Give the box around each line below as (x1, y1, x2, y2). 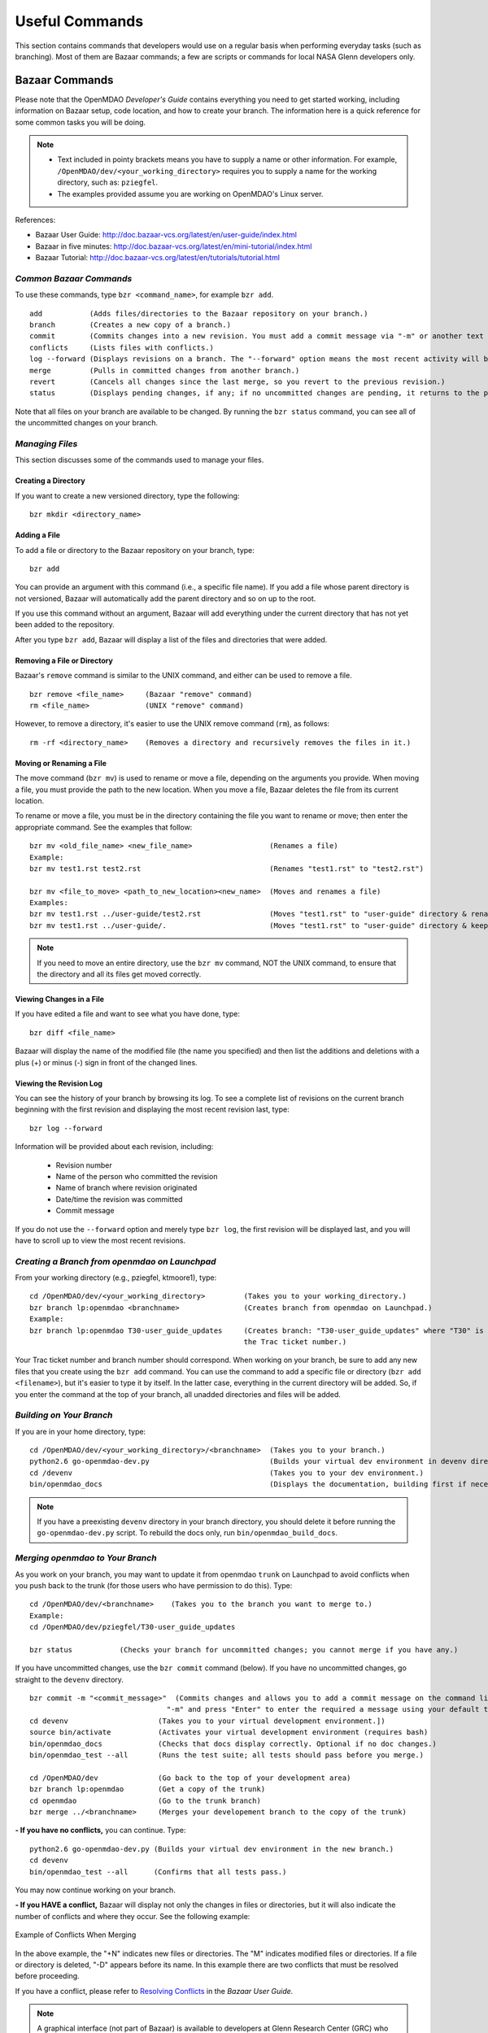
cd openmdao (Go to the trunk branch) (29, 1796, 262, 1805)
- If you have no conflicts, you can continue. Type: (15, 1826, 186, 1835)
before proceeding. (15, 1971, 81, 1981)
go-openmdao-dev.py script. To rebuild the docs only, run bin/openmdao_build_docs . (37, 1528, 338, 1538)
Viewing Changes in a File (15, 995, 105, 1004)
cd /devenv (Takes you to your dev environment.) (29, 1468, 425, 1478)
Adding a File (15, 530, 61, 540)
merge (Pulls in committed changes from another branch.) (29, 366, 300, 375)
